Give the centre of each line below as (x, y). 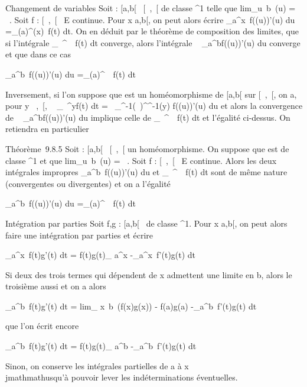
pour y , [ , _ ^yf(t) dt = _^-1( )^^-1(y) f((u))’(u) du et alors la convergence (154, 106)
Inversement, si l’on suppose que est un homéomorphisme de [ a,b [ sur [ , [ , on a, (151, 94)
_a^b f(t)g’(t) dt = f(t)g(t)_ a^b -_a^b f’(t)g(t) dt (101, 346)
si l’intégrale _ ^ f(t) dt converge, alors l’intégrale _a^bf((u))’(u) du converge (153, 42)
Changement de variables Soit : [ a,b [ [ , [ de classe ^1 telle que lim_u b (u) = (151, 8)
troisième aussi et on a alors (56, 286)
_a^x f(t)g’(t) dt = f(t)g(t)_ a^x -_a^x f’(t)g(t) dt (101, 255)
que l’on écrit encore (42, 326)
